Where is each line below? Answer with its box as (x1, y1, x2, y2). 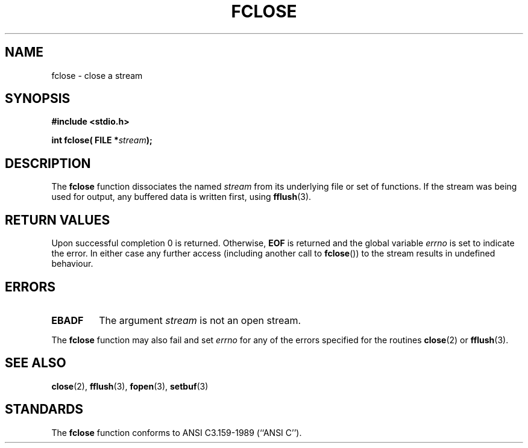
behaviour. (51, 258, 93, 269)
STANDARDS (5, 402, 84, 417)
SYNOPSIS (5, 91, 71, 107)
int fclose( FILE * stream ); (51, 135, 152, 146)
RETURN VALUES (5, 212, 110, 228)
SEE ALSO (5, 355, 66, 371)
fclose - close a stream (51, 70, 143, 81)
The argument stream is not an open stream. (99, 314, 301, 326)
